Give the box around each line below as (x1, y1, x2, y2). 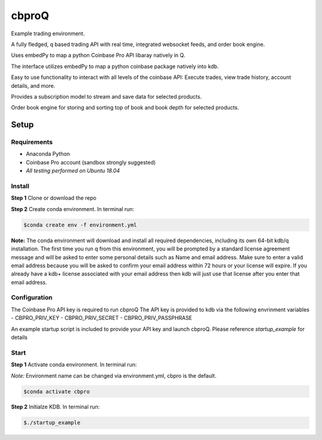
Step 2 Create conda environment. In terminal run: (11, 205, 134, 212)
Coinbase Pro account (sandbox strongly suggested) (26, 158, 156, 166)
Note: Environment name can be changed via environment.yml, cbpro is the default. (11, 372, 217, 379)
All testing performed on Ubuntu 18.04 (26, 167, 120, 175)
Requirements (11, 138, 53, 146)
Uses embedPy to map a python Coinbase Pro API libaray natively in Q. (11, 51, 185, 59)
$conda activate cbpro (23, 388, 90, 395)
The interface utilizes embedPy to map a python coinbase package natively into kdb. (11, 63, 219, 70)
